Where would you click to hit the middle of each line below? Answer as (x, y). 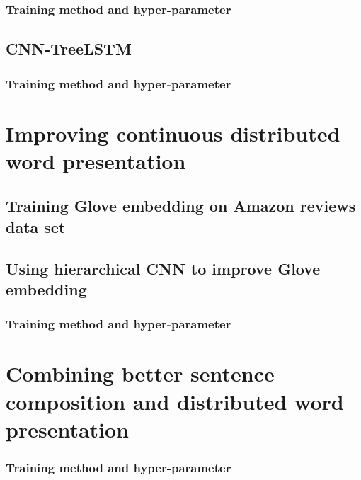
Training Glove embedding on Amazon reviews (181, 206)
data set (36, 226)
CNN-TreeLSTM (69, 48)
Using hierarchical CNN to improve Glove (163, 268)
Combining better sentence (140, 373)
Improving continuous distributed (173, 133)
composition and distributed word (175, 401)
